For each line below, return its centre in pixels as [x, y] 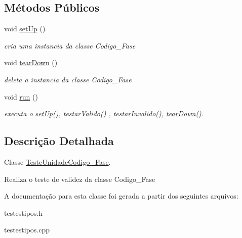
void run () [21, 96]
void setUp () [25, 29]
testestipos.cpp [27, 230]
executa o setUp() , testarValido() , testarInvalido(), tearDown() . [104, 113]
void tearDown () [31, 62]
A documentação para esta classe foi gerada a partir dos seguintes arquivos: [121, 196]
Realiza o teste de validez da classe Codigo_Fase [80, 179]
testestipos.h [24, 212]
